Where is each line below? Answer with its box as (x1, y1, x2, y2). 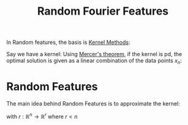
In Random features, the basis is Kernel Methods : (6, 38, 130, 46)
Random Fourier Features (37, 4, 169, 18)
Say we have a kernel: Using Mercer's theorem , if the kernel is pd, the (6, 51, 182, 58)
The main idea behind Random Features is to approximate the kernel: (6, 99, 181, 107)
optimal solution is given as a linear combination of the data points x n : (6, 57, 182, 65)
